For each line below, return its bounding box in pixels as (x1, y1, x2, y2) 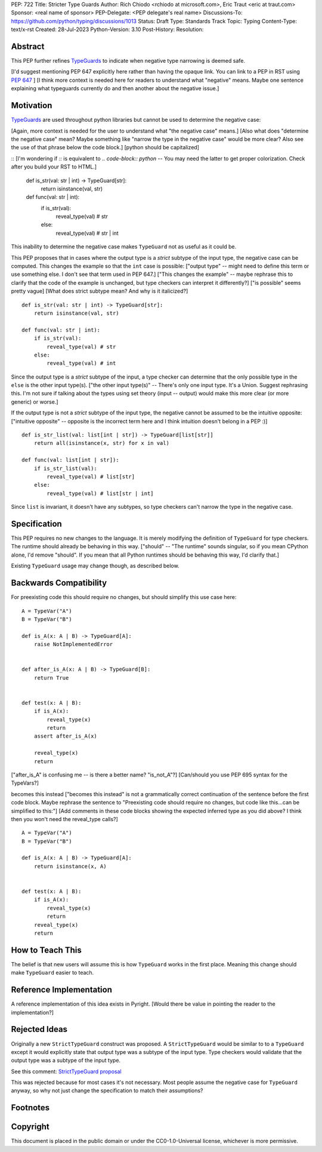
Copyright (11, 1122, 50, 1132)
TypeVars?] (11, 779, 39, 787)
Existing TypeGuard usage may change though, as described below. (11, 562, 179, 570)
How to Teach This (11, 945, 82, 955)
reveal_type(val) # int (47, 360, 116, 367)
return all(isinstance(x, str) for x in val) (33, 440, 170, 447)
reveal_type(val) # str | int (55, 229, 119, 236)
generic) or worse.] (11, 398, 59, 405)
